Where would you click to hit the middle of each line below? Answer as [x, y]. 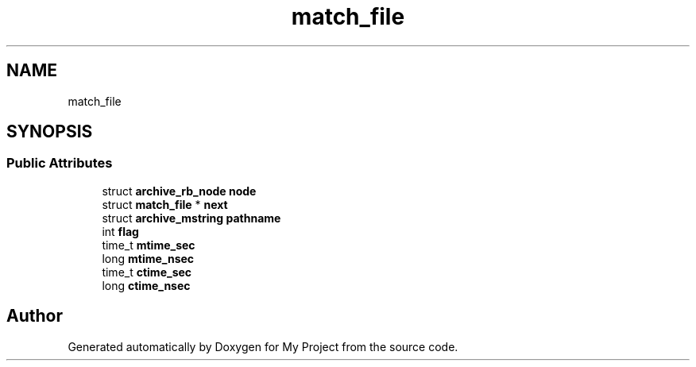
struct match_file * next [165, 204]
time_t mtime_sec [149, 245]
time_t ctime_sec [147, 272]
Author [35, 316]
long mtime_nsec [148, 258]
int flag [120, 231]
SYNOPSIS [50, 132]
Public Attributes [60, 163]
